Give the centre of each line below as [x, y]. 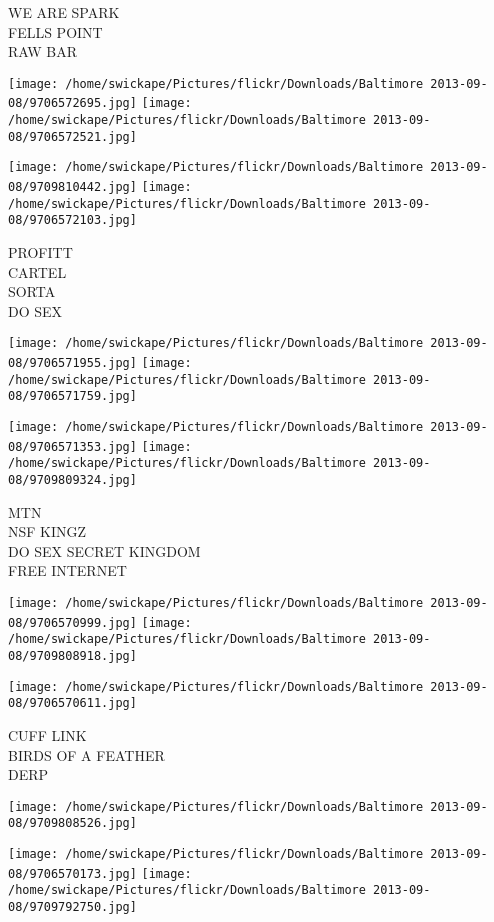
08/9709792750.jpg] [72, 907]
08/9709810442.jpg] [72, 187]
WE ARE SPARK [64, 12]
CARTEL [37, 271]
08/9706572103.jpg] [72, 220]
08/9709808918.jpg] [72, 656]
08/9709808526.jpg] [72, 823]
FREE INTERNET [67, 570]
